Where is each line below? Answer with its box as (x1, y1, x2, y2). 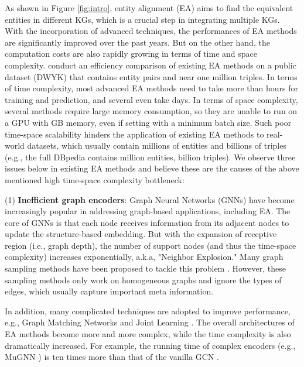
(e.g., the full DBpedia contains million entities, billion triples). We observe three (5, 150, 296, 163)
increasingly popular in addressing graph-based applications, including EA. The (5, 205, 291, 217)
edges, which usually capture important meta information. (5, 285, 214, 297)
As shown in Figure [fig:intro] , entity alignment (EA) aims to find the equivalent (5, 2, 293, 13)
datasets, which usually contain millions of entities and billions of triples (27, 139, 286, 152)
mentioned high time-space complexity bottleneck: (5, 173, 185, 186)
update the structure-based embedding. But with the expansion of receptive (5, 228, 277, 240)
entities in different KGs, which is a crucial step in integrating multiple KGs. (5, 13, 280, 25)
